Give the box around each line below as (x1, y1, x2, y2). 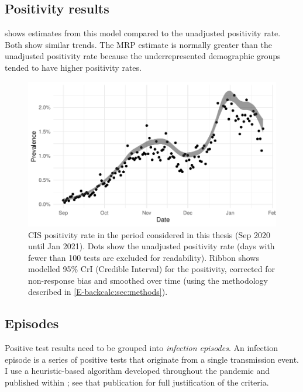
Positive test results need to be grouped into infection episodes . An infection (5, 342, 278, 354)
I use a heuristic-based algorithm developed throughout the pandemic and (5, 365, 270, 377)
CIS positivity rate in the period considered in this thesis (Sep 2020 (28, 228, 270, 240)
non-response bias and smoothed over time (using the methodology (28, 274, 268, 286)
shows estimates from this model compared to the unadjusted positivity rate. (5, 27, 281, 39)
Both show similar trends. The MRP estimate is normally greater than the (5, 38, 272, 50)
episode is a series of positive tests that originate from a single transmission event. (5, 353, 299, 365)
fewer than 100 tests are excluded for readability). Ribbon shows (28, 251, 259, 263)
